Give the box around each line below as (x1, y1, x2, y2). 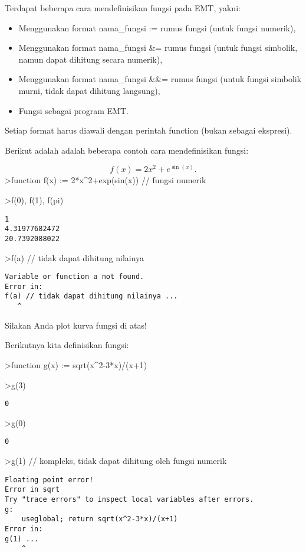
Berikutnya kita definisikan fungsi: (5, 339, 129, 351)
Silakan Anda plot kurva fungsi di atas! (5, 319, 147, 331)
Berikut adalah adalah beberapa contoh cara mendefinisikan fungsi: (5, 144, 249, 156)
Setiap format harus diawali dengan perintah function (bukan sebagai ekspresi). (5, 124, 292, 137)
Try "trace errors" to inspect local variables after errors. (5, 495, 254, 504)
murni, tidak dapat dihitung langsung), (18, 84, 160, 96)
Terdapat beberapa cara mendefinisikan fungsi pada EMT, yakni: (5, 2, 241, 14)
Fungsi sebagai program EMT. (18, 104, 129, 116)
